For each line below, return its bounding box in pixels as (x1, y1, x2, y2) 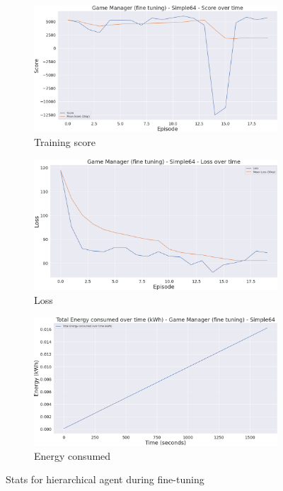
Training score (34, 134, 96, 149)
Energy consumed (34, 448, 111, 463)
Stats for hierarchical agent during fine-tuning (6, 472, 204, 487)
